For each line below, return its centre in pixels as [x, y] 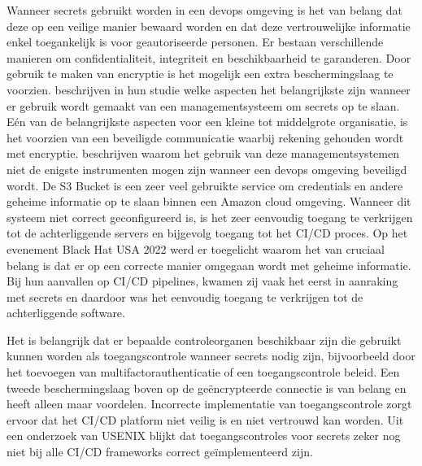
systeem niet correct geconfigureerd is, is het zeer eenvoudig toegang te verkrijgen [210, 217]
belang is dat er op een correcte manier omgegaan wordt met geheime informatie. [209, 265]
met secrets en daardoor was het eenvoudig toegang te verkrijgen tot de [185, 296]
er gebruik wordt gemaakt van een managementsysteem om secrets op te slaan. [203, 105]
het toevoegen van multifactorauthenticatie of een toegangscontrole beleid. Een [203, 372]
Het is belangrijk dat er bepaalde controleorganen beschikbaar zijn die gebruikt [204, 340]
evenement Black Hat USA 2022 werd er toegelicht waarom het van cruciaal [196, 248]
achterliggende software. [66, 313]
